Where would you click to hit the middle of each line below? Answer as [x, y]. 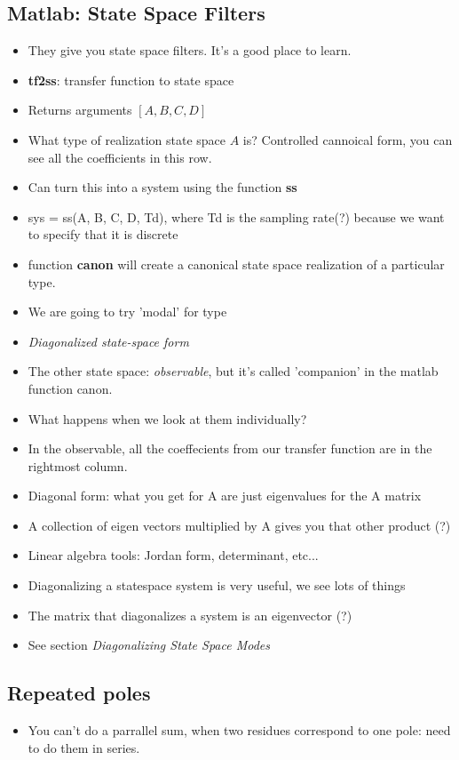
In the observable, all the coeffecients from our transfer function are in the [230, 448]
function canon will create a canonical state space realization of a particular [236, 264]
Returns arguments [80, 110]
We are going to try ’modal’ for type [127, 312]
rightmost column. [78, 465]
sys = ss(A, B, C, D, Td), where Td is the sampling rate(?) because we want [236, 216]
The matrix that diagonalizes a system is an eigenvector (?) [190, 615]
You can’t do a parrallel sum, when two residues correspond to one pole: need [239, 730]
